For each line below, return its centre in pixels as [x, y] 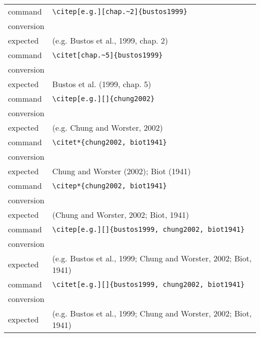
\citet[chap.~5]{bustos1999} [107, 55]
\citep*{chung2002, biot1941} [109, 186]
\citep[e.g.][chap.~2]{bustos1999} [120, 11]
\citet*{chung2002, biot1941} [109, 142]
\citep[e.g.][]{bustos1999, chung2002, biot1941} [148, 229]
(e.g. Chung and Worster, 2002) [107, 127]
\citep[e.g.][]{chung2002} [103, 98]
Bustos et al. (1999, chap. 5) [102, 84]
